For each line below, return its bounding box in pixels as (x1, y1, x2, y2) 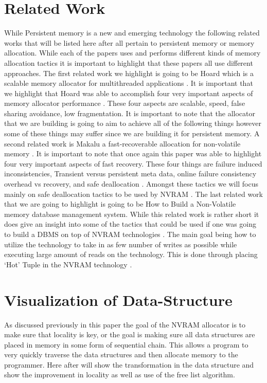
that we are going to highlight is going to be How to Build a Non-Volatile (4, 198, 236, 209)
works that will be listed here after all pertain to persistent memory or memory (4, 37, 255, 48)
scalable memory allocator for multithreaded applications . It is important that (4, 78, 253, 88)
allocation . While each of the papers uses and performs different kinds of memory (4, 47, 261, 58)
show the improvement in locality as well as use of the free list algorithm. (4, 369, 235, 380)
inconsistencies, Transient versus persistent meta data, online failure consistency (4, 168, 257, 179)
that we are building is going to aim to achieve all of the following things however (4, 118, 261, 129)
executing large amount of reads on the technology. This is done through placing (4, 249, 258, 260)
